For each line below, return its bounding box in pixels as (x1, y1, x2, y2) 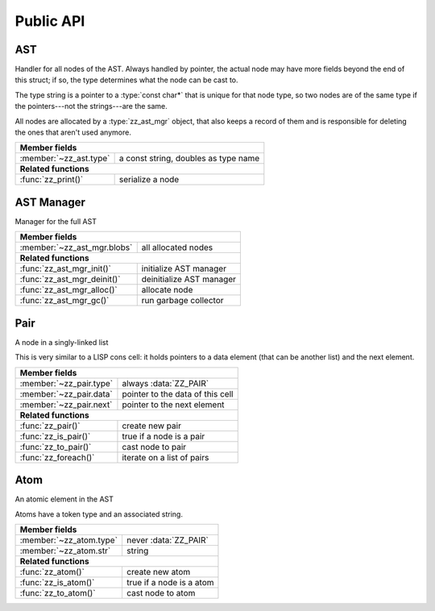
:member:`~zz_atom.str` (19, 545, 111, 556)
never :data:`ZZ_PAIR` (126, 534, 209, 546)
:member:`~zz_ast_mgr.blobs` (19, 242, 133, 253)
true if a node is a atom (126, 576, 214, 588)
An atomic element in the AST (14, 494, 114, 504)
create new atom (126, 566, 191, 577)
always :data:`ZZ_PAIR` (122, 377, 209, 389)
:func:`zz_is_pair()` (19, 430, 91, 442)
